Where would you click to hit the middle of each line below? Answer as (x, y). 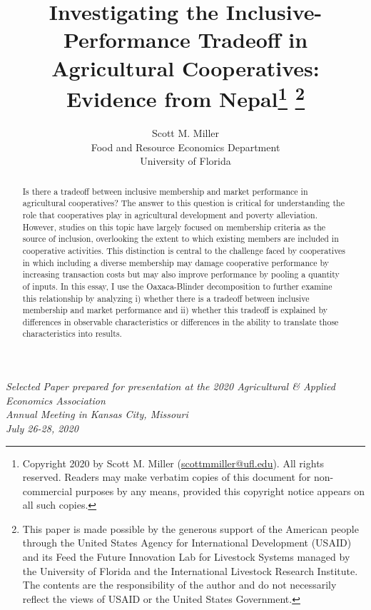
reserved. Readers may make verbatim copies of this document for (167, 477)
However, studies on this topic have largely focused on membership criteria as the (174, 227)
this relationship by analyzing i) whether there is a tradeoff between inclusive (166, 298)
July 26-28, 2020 (42, 428)
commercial (47, 490)
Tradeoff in (253, 40)
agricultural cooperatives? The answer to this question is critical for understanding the (183, 203)
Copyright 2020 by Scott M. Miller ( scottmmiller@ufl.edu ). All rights (173, 463)
